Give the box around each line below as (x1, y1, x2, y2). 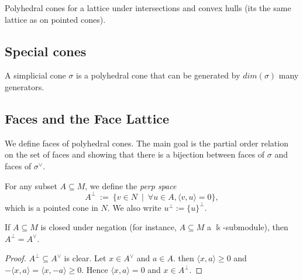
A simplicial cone (5, 69, 66, 81)
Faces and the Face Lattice (5, 109, 170, 127)
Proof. (5, 252, 26, 264)
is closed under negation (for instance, (40, 221, 177, 233)
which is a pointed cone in (5, 201, 98, 213)
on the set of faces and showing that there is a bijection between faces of (5, 148, 265, 161)
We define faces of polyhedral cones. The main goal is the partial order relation (5, 136, 288, 149)
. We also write (107, 201, 161, 213)
